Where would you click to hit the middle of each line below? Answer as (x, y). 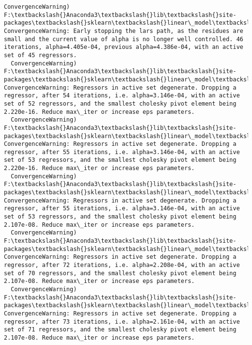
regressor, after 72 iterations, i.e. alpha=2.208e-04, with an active (122, 265)
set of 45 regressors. (40, 55)
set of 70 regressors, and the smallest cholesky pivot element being (120, 273)
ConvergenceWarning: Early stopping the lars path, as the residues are (124, 31)
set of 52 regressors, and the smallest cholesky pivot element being (120, 103)
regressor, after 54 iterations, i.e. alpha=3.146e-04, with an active (122, 96)
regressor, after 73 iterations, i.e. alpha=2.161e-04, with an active (122, 321)
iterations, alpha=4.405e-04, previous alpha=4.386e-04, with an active (124, 47)
